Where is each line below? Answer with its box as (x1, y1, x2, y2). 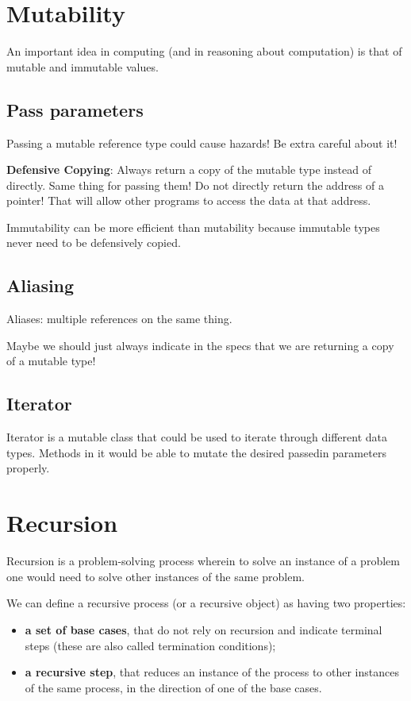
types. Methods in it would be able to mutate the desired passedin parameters (6, 444, 386, 460)
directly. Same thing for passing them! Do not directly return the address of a (6, 176, 384, 193)
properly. (6, 460, 50, 476)
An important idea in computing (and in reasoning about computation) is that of (6, 43, 402, 60)
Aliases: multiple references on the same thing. (6, 310, 232, 327)
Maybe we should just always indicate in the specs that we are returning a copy (6, 337, 394, 353)
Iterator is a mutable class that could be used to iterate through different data (6, 429, 387, 445)
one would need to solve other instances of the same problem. (6, 568, 305, 584)
